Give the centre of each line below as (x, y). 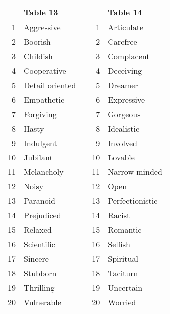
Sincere (36, 258)
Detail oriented (50, 85)
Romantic (125, 230)
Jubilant (38, 157)
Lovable (121, 157)
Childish (38, 56)
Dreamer (123, 85)
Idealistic (124, 128)
